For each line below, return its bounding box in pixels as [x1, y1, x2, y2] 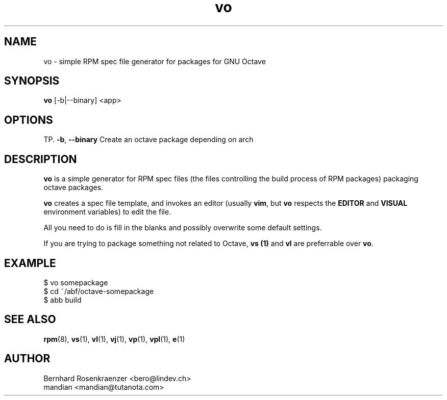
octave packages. [43, 183, 104, 192]
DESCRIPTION [4, 152, 77, 166]
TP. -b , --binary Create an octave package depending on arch [43, 135, 254, 144]
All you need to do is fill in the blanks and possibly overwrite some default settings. [43, 223, 322, 232]
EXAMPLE [4, 256, 56, 270]
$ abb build [43, 295, 82, 304]
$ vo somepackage [43, 278, 108, 287]
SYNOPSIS [4, 74, 60, 88]
